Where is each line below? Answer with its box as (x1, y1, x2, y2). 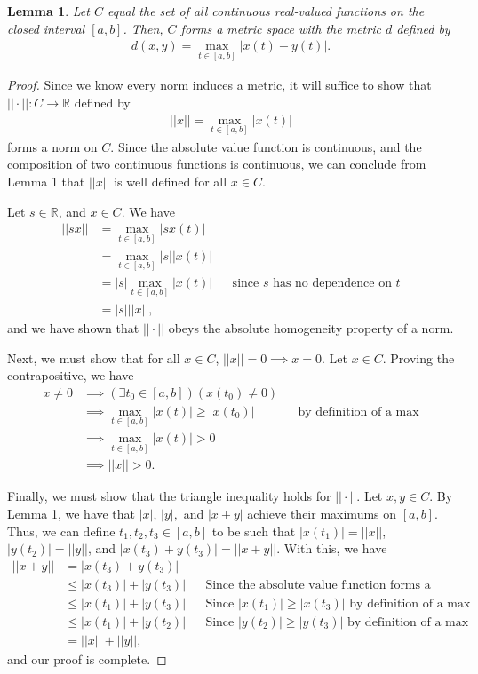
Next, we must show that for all (7, 348, 180, 367)
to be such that (211, 521, 296, 540)
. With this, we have (276, 539, 387, 558)
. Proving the (382, 348, 455, 367)
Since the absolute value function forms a (205, 578, 431, 591)
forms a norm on (7, 137, 98, 155)
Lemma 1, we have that (7, 504, 136, 522)
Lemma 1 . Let (7, 2, 90, 20)
